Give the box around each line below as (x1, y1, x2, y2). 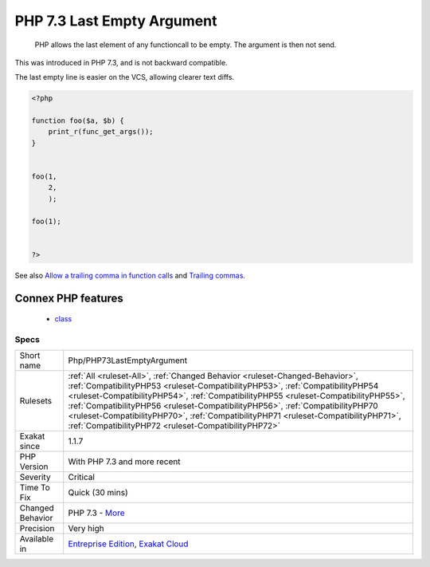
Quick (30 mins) (68, 487, 128, 498)
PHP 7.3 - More (68, 507, 125, 518)
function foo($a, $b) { (31, 116, 125, 125)
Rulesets (19, 396, 52, 407)
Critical (68, 471, 96, 482)
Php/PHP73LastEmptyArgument (68, 355, 187, 366)
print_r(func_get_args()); (48, 128, 154, 136)
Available (19, 534, 54, 545)
